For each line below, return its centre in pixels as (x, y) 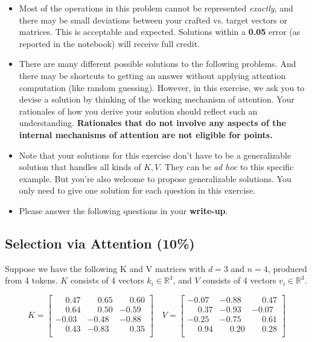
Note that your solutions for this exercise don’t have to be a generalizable (155, 155)
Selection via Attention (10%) (100, 243)
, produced (287, 268)
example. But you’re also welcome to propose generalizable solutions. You (155, 178)
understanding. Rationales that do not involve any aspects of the (152, 123)
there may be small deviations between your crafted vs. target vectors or (153, 20)
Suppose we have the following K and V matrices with (105, 268)
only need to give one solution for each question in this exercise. (137, 190)
